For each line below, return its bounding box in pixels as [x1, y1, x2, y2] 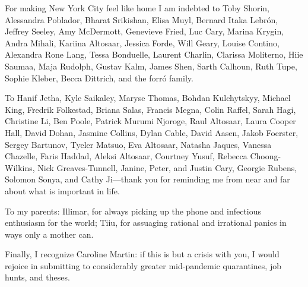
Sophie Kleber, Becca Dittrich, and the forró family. [5, 71, 193, 84]
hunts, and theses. [5, 271, 70, 283]
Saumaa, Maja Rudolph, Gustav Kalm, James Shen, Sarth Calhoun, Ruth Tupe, [5, 59, 297, 72]
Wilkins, [5, 161, 35, 174]
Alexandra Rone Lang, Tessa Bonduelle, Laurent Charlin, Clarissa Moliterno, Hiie [5, 48, 303, 61]
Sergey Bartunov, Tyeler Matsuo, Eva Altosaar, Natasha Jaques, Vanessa [5, 138, 272, 150]
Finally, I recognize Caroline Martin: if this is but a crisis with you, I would [5, 248, 280, 260]
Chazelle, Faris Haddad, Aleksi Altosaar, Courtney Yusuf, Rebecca [5, 150, 247, 162]
